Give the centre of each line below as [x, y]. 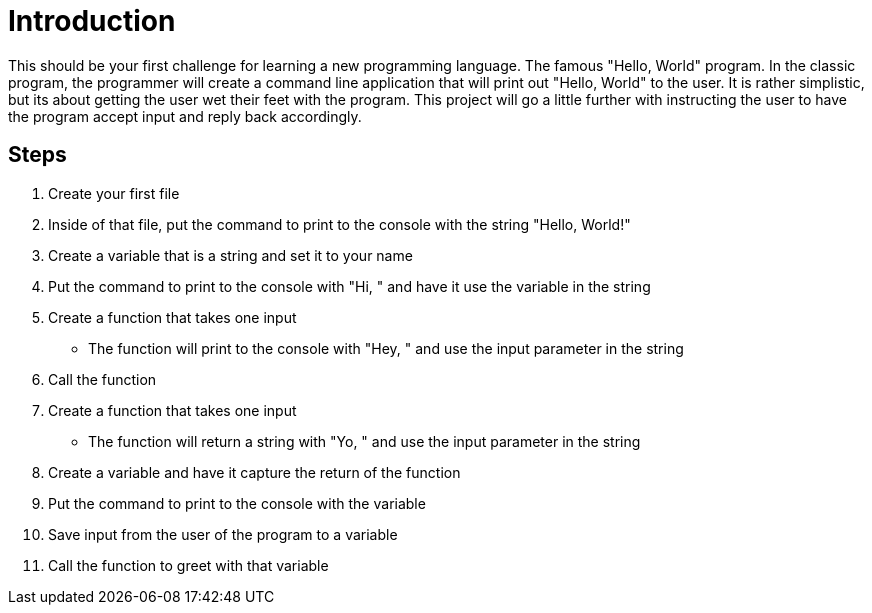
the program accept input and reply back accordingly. [185, 116]
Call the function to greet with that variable [188, 565]
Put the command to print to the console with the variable [237, 503]
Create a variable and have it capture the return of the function [254, 472]
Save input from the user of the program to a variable [223, 534]
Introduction [92, 21]
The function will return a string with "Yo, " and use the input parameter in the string [364, 441]
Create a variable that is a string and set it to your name [230, 255]
